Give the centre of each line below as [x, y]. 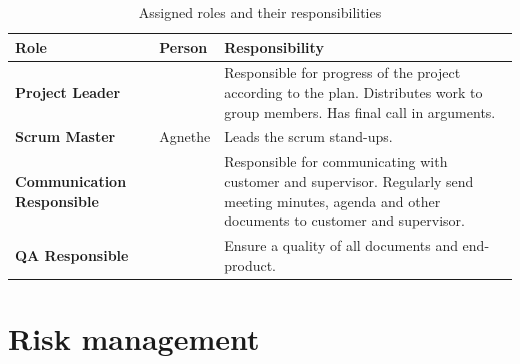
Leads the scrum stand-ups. [308, 136]
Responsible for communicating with [336, 161]
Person [183, 46]
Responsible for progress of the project [342, 72]
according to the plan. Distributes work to [353, 92]
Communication [71, 180]
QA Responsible [72, 254]
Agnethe [185, 136]
